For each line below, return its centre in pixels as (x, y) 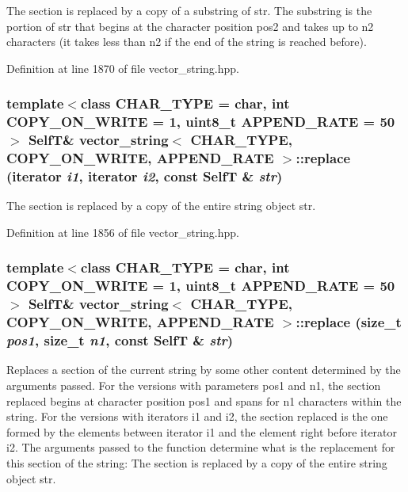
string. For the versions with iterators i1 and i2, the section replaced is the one (197, 416)
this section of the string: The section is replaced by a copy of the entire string (197, 462)
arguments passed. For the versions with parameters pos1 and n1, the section (194, 385)
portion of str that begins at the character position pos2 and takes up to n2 (190, 26)
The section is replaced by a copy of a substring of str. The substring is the (189, 10)
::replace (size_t (349, 322)
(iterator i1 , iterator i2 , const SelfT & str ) (145, 175)
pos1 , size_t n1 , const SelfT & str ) (120, 340)
